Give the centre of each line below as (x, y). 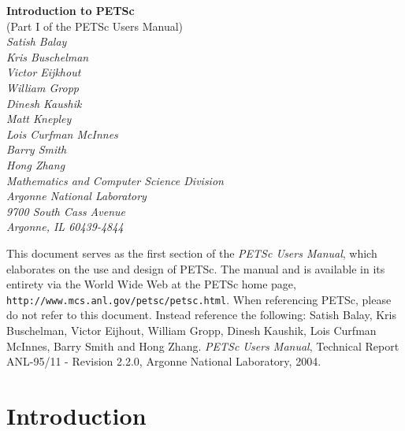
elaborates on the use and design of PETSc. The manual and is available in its (196, 268)
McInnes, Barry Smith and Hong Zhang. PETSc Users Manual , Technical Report (203, 346)
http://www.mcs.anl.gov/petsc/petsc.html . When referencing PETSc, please (199, 299)
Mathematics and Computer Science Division (115, 180)
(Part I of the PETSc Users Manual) (95, 26)
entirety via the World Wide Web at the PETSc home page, (151, 284)
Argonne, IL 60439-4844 (65, 227)
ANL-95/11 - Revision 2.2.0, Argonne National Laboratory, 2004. (164, 361)
